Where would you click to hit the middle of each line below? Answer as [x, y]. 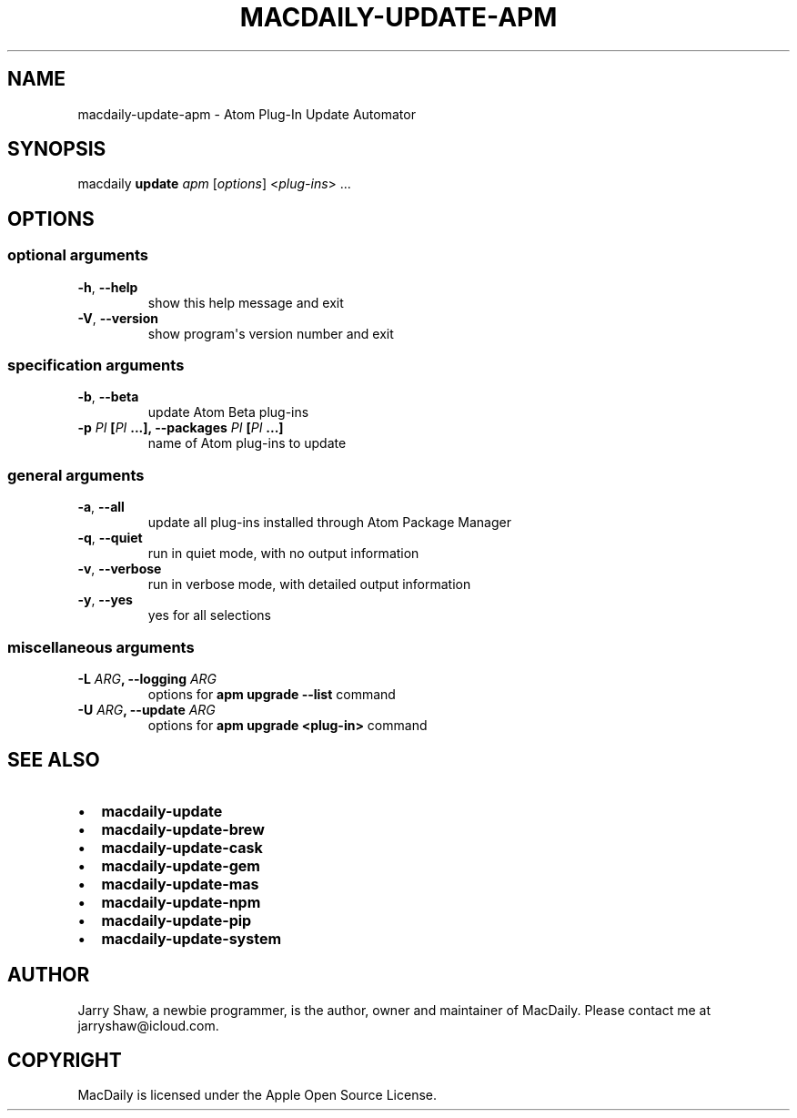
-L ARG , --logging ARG [147, 678]
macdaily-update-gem [181, 865]
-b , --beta [108, 397]
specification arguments [96, 366]
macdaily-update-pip [177, 920]
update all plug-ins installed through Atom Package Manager [329, 523]
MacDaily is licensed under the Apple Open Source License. [257, 1095]
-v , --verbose [120, 569]
